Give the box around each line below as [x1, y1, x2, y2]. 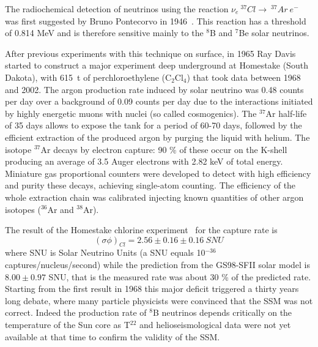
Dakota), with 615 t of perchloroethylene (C [5, 70, 172, 83]
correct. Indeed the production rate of [5, 306, 147, 319]
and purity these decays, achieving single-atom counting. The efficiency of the [5, 179, 296, 192]
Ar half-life [265, 106, 307, 119]
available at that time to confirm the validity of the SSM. [5, 330, 220, 343]
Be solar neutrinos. [239, 26, 309, 39]
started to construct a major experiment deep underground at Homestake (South [5, 59, 308, 72]
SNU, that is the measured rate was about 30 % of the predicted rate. [48, 270, 311, 283]
